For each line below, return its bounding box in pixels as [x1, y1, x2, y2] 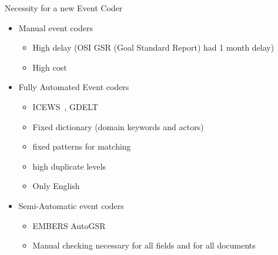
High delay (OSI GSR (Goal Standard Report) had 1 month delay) [32, 41, 274, 54]
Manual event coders [18, 21, 93, 34]
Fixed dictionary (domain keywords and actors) [32, 120, 204, 133]
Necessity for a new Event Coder [5, 2, 123, 14]
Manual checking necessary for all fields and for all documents [32, 239, 256, 251]
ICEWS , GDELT [32, 100, 98, 112]
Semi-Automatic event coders [18, 199, 124, 211]
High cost [32, 61, 67, 73]
